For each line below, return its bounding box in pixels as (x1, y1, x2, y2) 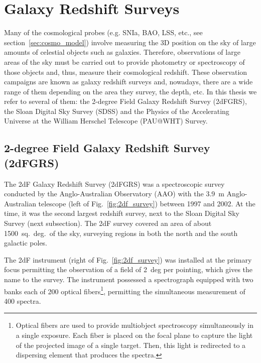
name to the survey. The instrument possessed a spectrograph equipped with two (4, 274, 253, 284)
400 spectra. (4, 295, 41, 306)
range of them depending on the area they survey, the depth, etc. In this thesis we (4, 86, 257, 96)
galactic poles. (4, 237, 48, 248)
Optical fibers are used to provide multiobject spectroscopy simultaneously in (16, 320, 253, 330)
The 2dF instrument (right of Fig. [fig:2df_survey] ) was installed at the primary (4, 254, 252, 265)
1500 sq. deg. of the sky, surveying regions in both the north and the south (4, 227, 238, 238)
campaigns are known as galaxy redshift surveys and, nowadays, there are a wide (4, 76, 253, 87)
